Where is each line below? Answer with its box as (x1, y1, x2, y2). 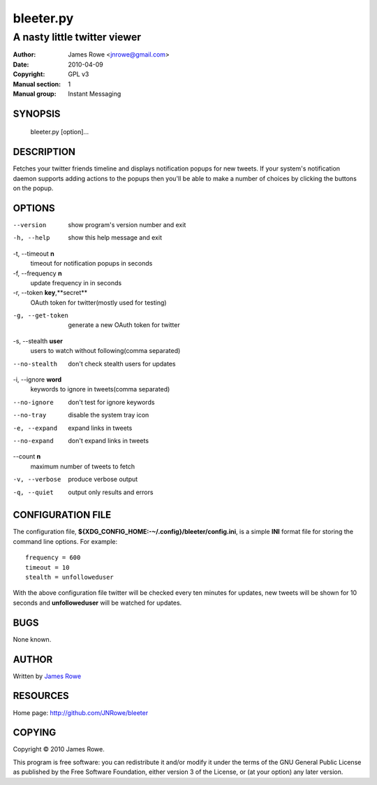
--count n (13, 452, 41, 461)
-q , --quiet (13, 488, 54, 496)
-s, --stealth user (13, 336, 63, 345)
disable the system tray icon (68, 411, 149, 419)
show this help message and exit (68, 233, 162, 242)
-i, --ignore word (13, 375, 62, 384)
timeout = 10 (25, 563, 70, 571)
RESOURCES (13, 690, 69, 702)
